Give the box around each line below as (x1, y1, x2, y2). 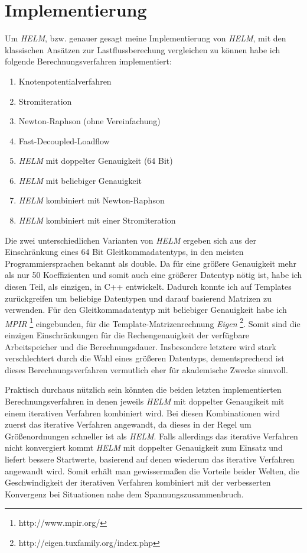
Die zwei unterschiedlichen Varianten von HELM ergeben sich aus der (5, 234, 257, 246)
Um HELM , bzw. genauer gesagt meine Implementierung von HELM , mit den (5, 32, 286, 44)
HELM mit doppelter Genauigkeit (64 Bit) (18, 154, 173, 167)
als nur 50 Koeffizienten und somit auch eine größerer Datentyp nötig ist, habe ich (5, 269, 302, 281)
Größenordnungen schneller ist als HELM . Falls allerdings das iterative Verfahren (5, 429, 298, 442)
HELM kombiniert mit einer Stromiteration (18, 214, 176, 227)
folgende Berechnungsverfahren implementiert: (5, 55, 172, 67)
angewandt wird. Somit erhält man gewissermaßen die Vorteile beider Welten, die (5, 464, 299, 477)
